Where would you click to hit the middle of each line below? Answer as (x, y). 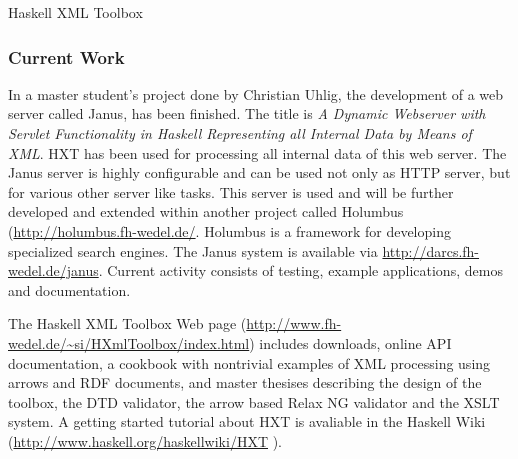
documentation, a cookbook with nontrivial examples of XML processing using (249, 362)
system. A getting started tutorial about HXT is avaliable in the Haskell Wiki (247, 421)
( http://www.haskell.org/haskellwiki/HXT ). (145, 440)
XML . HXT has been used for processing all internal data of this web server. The (257, 152)
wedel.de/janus (53, 270)
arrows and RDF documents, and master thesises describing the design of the (245, 382)
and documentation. (69, 289)
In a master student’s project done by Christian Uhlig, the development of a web (256, 93)
